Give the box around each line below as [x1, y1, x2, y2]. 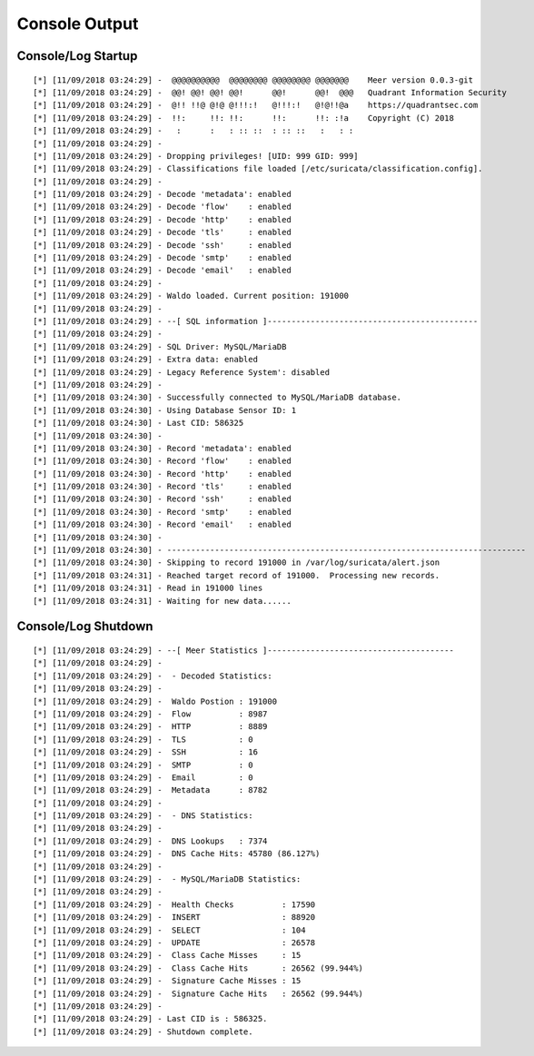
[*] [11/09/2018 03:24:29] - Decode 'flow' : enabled [33, 202, 292, 212]
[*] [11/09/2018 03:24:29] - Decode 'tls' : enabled [33, 227, 292, 238]
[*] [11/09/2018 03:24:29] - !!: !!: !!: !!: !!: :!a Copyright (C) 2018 [33, 113, 454, 123]
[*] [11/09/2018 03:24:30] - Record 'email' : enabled [33, 519, 292, 530]
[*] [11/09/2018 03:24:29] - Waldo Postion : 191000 [33, 696, 277, 706]
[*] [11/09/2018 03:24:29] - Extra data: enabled [33, 354, 259, 365]
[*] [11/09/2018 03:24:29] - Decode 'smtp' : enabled [33, 252, 292, 263]
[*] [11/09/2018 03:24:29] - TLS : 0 [33, 734, 253, 745]
